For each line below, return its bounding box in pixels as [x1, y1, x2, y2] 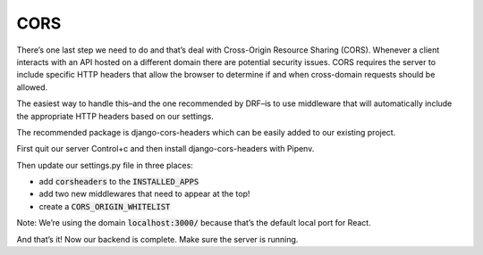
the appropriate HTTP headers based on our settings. [16, 111, 214, 121]
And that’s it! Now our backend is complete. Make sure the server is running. [16, 234, 299, 244]
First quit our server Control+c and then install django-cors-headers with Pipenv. [16, 144, 315, 154]
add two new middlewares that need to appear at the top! [38, 188, 250, 200]
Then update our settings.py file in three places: [16, 160, 194, 170]
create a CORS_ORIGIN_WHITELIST [38, 201, 171, 211]
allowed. [16, 81, 48, 93]
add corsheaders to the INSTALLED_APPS [38, 177, 199, 187]
